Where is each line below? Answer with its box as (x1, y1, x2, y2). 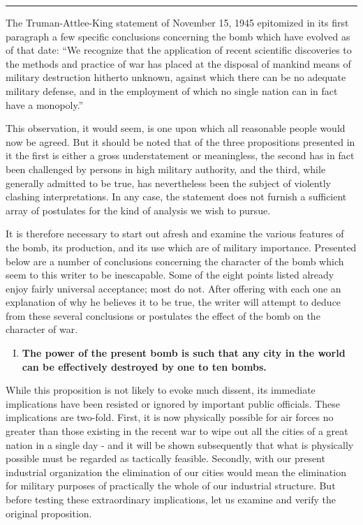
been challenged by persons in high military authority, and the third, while (6, 161, 326, 176)
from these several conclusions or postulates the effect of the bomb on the (6, 308, 320, 323)
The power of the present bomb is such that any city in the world (22, 346, 346, 360)
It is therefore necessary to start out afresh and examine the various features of (6, 226, 344, 241)
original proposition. (6, 505, 92, 520)
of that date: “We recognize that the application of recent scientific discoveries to (6, 43, 352, 57)
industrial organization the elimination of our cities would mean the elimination (6, 464, 346, 479)
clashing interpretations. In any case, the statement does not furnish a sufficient (6, 189, 347, 204)
